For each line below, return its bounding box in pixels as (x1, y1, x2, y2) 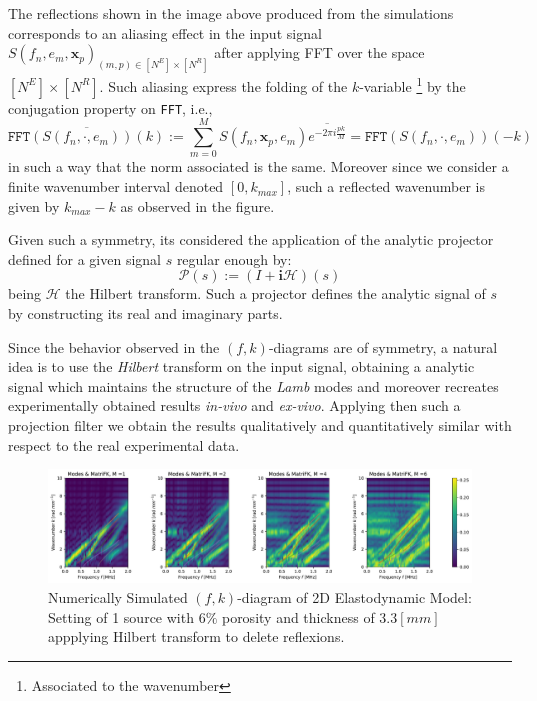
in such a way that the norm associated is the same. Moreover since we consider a (8, 156, 509, 177)
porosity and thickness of (221, 606, 375, 627)
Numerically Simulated (48, 587, 188, 608)
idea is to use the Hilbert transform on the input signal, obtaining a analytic (8, 356, 475, 377)
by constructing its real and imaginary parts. (8, 303, 283, 324)
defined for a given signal (8, 248, 161, 269)
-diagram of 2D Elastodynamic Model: (237, 587, 472, 608)
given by (8, 195, 60, 216)
